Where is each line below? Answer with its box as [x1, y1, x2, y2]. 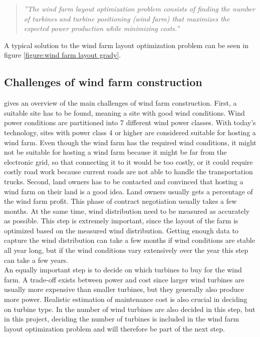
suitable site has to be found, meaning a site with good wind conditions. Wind [4, 107, 245, 118]
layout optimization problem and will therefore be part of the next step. [4, 323, 225, 333]
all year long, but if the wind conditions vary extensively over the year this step [4, 245, 248, 255]
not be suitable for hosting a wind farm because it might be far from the [4, 147, 227, 157]
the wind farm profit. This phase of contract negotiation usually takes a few [4, 196, 237, 206]
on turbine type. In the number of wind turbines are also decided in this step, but [4, 303, 255, 314]
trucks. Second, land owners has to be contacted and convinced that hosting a [4, 176, 243, 186]
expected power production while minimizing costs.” [24, 23, 180, 34]
